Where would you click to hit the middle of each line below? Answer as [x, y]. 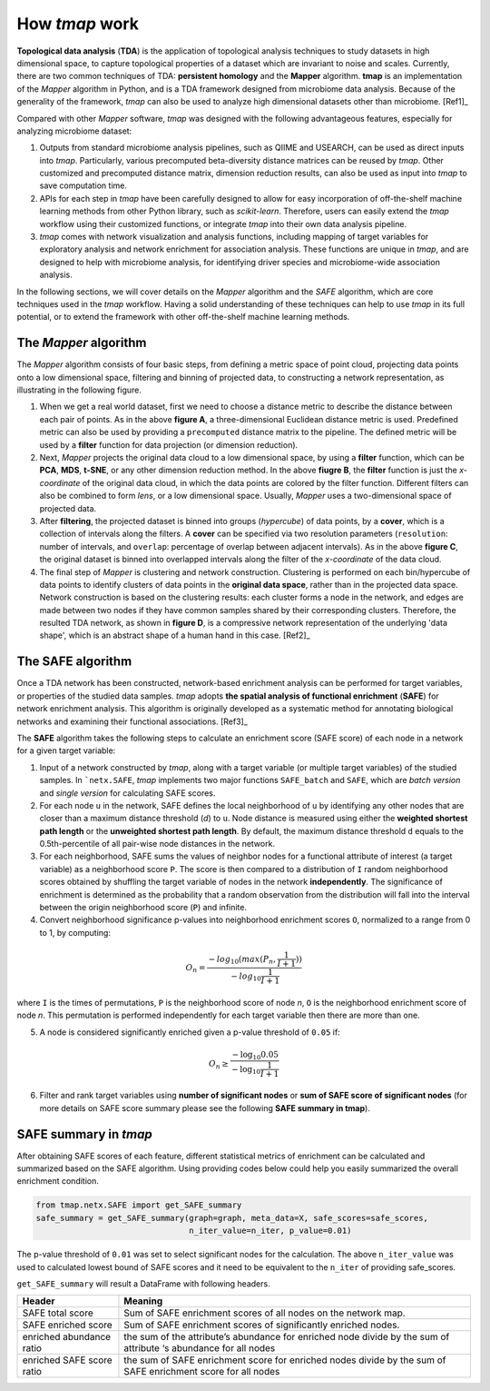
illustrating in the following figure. [79, 390]
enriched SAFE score [67, 1360]
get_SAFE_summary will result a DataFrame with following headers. [144, 1283]
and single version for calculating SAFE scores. [127, 793]
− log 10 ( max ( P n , [242, 960]
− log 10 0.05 [255, 1056]
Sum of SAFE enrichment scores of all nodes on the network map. [265, 1313]
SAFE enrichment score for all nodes [202, 1372]
